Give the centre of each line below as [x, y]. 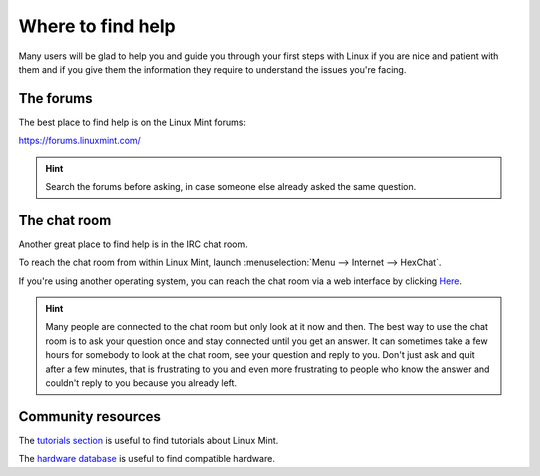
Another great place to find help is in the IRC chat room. [133, 244]
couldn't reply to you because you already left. [141, 383]
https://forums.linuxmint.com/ [80, 141]
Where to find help [97, 26]
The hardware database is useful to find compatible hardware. [146, 459]
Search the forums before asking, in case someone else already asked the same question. [231, 187]
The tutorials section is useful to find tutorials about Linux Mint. [148, 440]
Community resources [90, 416]
